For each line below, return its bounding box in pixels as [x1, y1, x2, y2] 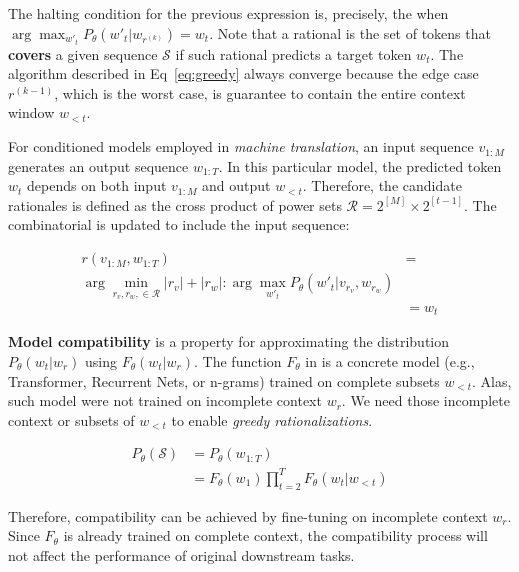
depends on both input [27, 175, 167, 196]
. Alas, [472, 370, 512, 391]
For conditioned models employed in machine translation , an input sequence [8, 136, 474, 157]
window [8, 102, 55, 123]
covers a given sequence [8, 43, 158, 64]
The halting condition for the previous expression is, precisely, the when [8, 3, 449, 23]
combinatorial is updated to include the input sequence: [8, 214, 350, 235]
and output [202, 175, 271, 196]
